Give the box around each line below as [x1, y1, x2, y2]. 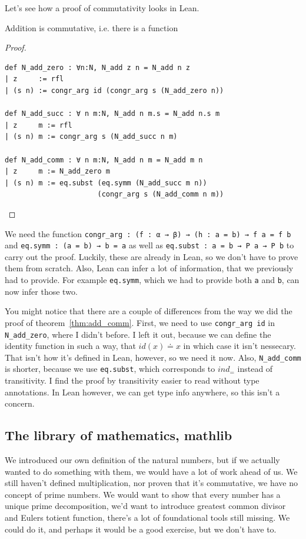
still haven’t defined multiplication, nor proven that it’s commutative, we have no [5, 477, 298, 489]
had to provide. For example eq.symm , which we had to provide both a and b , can [5, 274, 300, 285]
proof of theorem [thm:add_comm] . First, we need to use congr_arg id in [5, 316, 275, 328]
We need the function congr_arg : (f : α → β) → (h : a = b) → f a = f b [5, 227, 291, 239]
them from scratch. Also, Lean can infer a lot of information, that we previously [5, 262, 294, 274]
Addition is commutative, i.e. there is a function [5, 21, 178, 34]
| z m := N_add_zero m [5, 167, 110, 176]
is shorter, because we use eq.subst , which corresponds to [5, 362, 215, 375]
